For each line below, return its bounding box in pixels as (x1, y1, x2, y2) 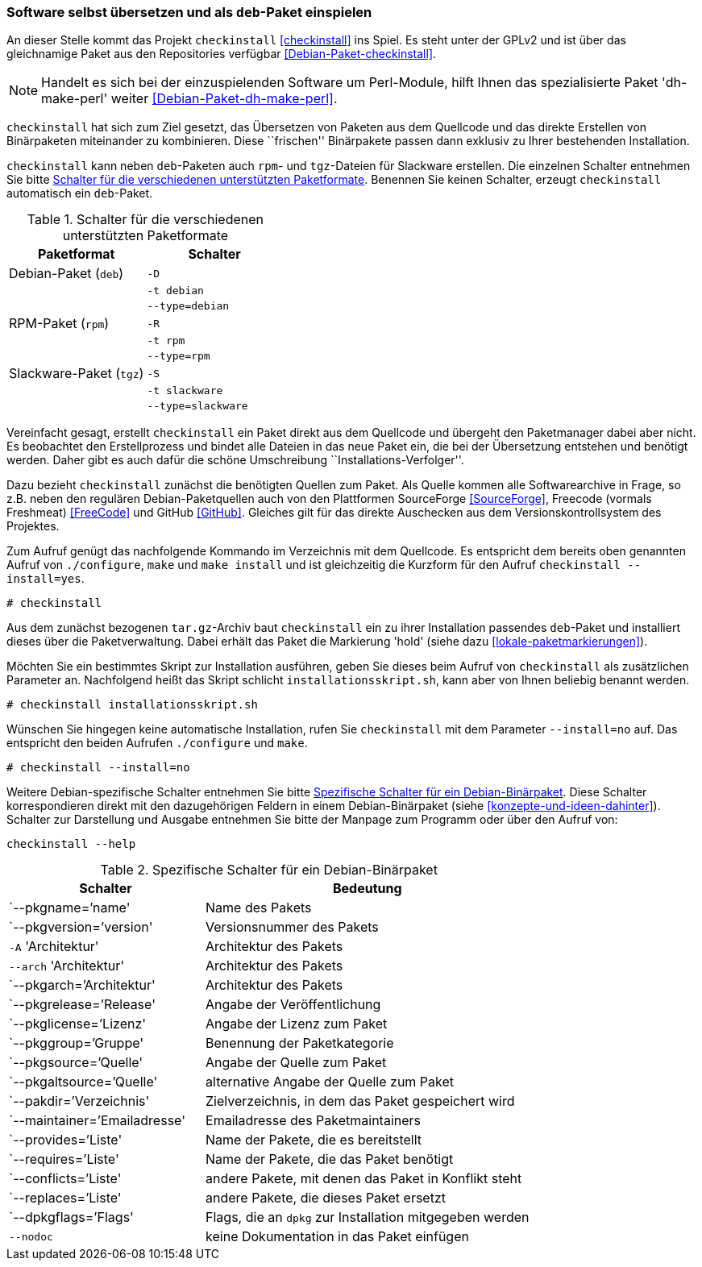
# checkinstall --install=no (6, 761, 190, 775)
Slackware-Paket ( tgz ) (9, 365, 144, 382)
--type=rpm (147, 350, 210, 363)
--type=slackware (147, 400, 248, 413)
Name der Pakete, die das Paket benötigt (206, 1151, 454, 1168)
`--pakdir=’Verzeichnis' (9, 1093, 150, 1110)
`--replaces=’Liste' (9, 1190, 122, 1207)
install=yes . (6, 571, 85, 586)
